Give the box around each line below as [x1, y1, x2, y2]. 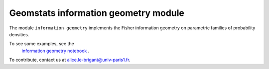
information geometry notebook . [21, 48, 90, 54]
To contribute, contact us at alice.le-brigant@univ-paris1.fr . [9, 57, 131, 63]
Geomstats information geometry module [9, 7, 184, 18]
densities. [9, 31, 29, 37]
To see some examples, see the [9, 41, 74, 47]
